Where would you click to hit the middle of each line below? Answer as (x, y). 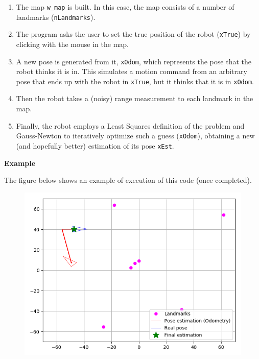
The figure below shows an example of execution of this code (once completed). (128, 180)
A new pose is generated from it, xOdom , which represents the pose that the (134, 61)
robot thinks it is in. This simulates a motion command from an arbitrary (132, 71)
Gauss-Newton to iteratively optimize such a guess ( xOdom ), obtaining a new (135, 136)
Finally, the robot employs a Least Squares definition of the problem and (130, 125)
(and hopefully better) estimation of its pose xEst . (95, 145)
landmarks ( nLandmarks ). (56, 17)
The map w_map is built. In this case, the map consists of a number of (125, 7)
